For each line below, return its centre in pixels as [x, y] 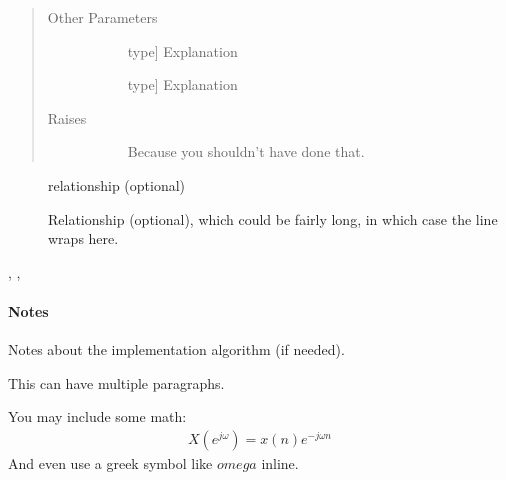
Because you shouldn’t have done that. [246, 151]
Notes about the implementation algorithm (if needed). [176, 349]
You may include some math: [97, 416]
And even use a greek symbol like [110, 462]
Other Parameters [102, 17]
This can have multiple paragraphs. [116, 382]
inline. [280, 462]
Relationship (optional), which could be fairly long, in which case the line [273, 218]
